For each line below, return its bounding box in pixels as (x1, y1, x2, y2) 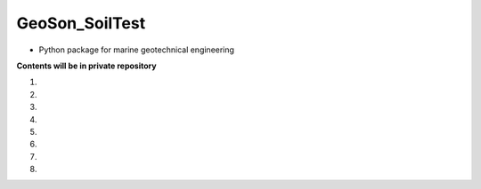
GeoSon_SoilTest (16, 13, 146, 33)
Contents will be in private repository (16, 60, 157, 71)
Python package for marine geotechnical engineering (38, 44, 235, 55)
